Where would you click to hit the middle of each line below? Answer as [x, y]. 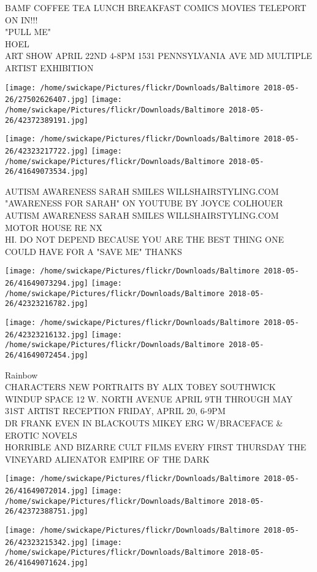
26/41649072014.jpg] [47, 491]
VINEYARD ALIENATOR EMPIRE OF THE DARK [107, 459]
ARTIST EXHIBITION [49, 67]
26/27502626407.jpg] [47, 100]
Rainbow [21, 374]
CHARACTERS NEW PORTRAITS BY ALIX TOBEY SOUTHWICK [140, 387]
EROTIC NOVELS [41, 435]
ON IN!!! [21, 19]
